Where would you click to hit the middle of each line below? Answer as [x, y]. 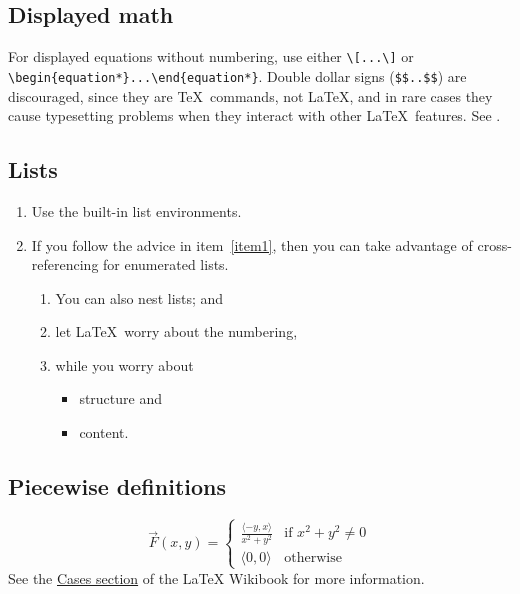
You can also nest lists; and [139, 297]
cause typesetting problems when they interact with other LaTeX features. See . [254, 115]
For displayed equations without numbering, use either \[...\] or [211, 56]
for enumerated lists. [166, 264]
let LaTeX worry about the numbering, [176, 331]
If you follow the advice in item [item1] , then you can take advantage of [252, 244]
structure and [121, 398]
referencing [65, 264]
